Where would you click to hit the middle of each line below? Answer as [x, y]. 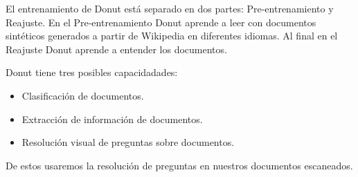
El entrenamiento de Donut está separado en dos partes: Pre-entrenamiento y [170, 8]
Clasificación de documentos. [83, 95]
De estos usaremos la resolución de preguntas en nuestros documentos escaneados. [179, 165]
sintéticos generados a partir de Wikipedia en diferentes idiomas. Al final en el [172, 36]
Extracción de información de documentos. [112, 119]
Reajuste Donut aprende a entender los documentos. [116, 49]
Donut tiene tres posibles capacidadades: [92, 72]
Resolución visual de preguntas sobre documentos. [128, 142]
